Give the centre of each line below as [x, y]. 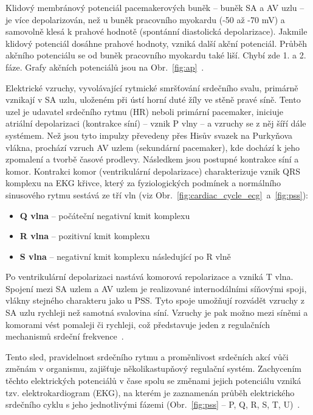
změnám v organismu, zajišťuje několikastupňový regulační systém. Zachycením [153, 368]
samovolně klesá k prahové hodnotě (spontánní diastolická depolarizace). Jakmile [156, 31]
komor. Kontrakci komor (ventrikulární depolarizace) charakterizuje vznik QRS [153, 171]
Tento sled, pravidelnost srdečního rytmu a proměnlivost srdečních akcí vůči [147, 356]
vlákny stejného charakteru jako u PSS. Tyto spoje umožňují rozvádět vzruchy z [155, 300]
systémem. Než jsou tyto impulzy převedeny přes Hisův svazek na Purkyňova [149, 135]
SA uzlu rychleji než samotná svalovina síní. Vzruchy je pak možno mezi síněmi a [157, 312]
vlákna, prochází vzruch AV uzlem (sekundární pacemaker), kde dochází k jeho [153, 147]
